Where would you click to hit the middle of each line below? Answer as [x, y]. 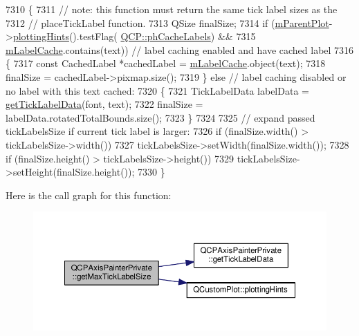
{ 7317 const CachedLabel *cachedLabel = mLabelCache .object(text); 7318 [166, 63]
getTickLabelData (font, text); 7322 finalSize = [104, 104]
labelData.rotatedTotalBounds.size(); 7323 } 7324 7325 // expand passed [160, 117]
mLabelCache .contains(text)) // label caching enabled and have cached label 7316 [180, 49]
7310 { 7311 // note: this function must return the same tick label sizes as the [172, 9]
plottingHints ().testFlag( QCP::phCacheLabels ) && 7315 [134, 36]
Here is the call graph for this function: [89, 195]
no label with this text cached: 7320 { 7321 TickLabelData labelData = [157, 90]
